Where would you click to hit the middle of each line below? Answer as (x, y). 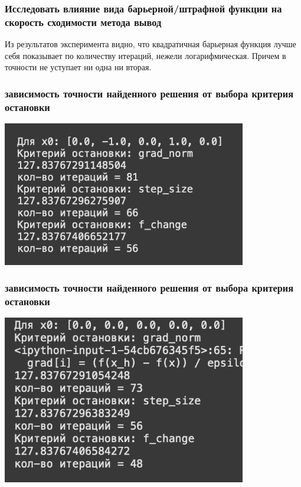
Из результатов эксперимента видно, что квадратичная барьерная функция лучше (150, 44)
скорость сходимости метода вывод (83, 22)
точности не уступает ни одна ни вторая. (78, 67)
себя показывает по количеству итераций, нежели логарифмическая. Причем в (145, 55)
